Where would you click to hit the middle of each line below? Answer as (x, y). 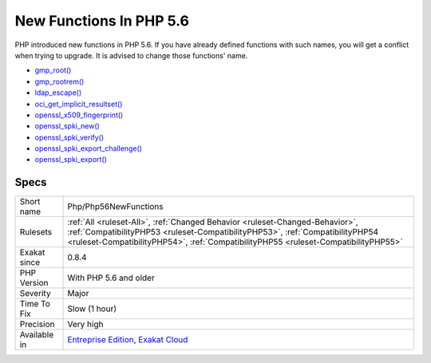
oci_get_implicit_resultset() (79, 104)
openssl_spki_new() (67, 126)
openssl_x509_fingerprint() (79, 115)
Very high (85, 325)
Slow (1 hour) (92, 309)
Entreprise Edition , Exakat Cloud (128, 340)
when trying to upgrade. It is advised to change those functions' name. (131, 55)
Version (34, 283)
